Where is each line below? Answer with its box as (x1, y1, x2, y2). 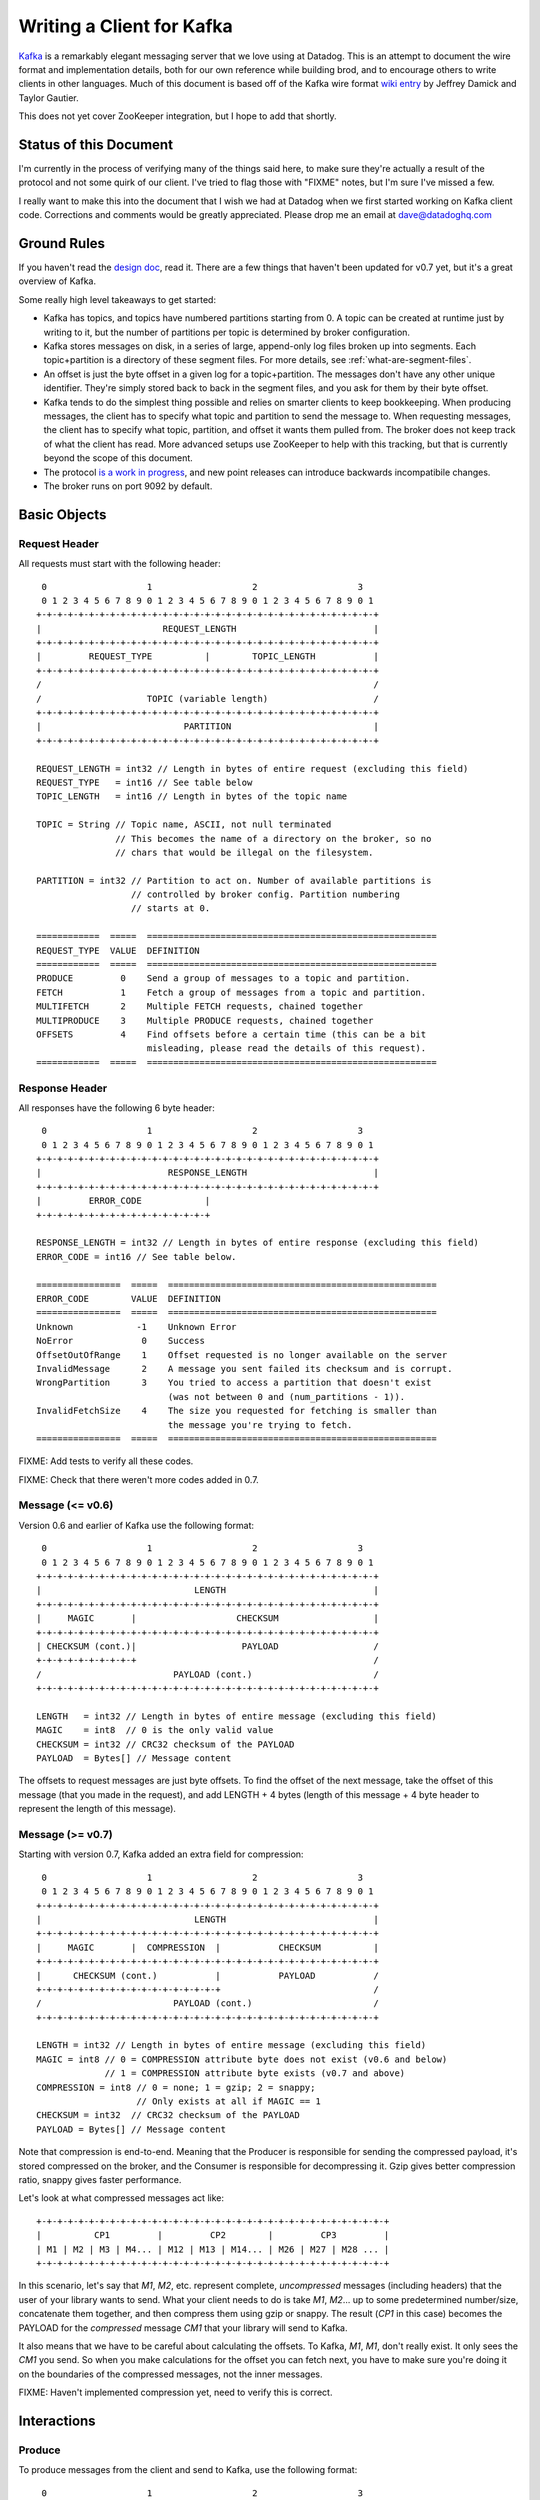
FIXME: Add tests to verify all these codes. (18, 1455, 194, 1467)
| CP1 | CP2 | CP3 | (36, 2230, 390, 2241)
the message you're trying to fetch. (167, 1419, 353, 1430)
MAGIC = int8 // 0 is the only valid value (36, 1725, 274, 1736)
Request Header (18, 536, 99, 550)
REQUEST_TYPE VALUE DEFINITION (36, 945, 200, 956)
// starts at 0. (130, 903, 211, 914)
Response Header (18, 1081, 108, 1095)
